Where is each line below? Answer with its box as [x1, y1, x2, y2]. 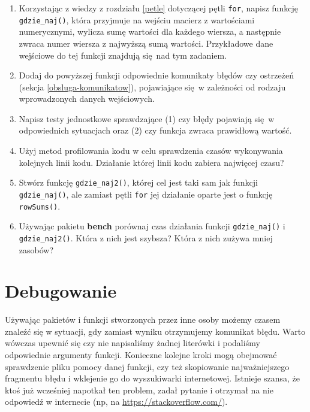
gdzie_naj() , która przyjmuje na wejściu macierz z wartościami [19, 13, 255, 26]
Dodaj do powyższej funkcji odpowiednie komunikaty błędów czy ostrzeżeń [19, 69, 294, 81]
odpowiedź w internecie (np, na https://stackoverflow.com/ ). [5, 395, 228, 408]
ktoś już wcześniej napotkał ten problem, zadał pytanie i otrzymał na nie [5, 383, 273, 396]
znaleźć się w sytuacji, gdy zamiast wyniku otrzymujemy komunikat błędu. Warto [5, 325, 306, 337]
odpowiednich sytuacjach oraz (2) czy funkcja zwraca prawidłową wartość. [19, 124, 292, 137]
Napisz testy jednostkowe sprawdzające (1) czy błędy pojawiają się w [19, 112, 275, 125]
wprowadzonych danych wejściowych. [19, 92, 155, 105]
